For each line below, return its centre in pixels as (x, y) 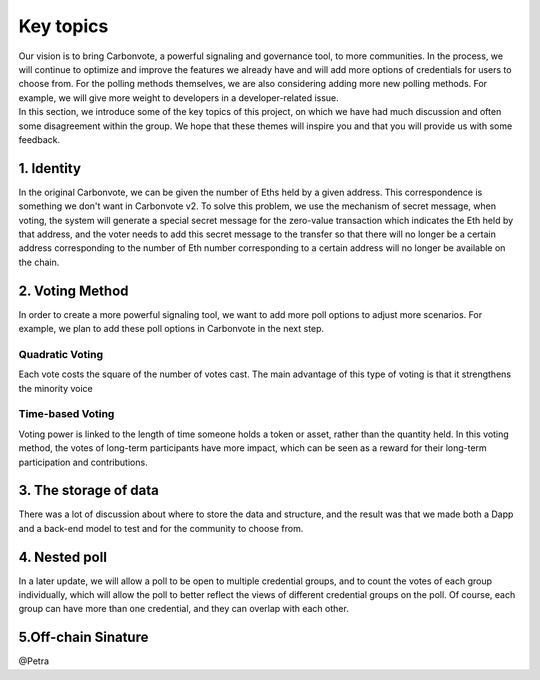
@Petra (34, 661)
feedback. (39, 139)
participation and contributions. (83, 462)
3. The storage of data (88, 490)
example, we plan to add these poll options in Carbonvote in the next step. (171, 329)
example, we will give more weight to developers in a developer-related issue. (178, 97)
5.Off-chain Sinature (83, 637)
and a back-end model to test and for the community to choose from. (161, 528)
